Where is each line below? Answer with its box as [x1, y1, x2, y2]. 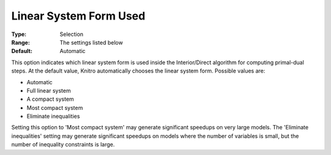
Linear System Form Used [11, 9, 145, 23]
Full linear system [26, 87, 71, 94]
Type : [11, 31, 27, 38]
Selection [59, 31, 84, 38]
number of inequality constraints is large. [11, 141, 115, 148]
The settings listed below [59, 38, 123, 46]
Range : [11, 38, 30, 46]
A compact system [26, 95, 74, 103]
